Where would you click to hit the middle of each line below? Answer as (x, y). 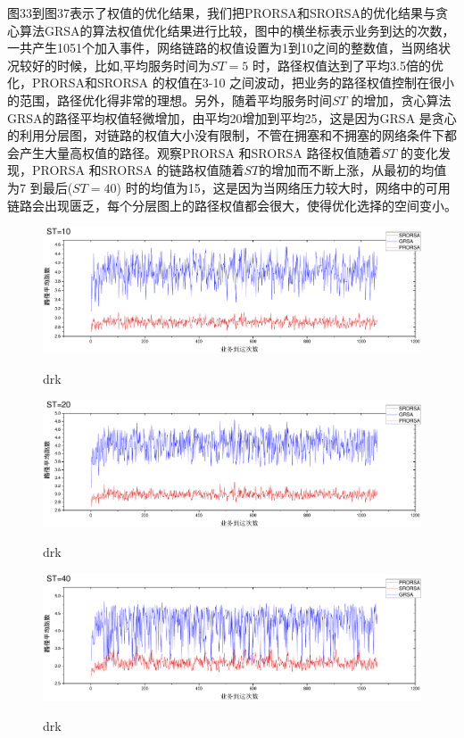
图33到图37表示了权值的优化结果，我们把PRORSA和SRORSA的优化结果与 (222, 12)
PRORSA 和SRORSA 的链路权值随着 (138, 170)
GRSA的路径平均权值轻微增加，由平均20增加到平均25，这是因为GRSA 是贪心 (232, 117)
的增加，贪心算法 (401, 100)
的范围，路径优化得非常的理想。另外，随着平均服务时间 (170, 100)
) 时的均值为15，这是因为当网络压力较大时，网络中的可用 (283, 187)
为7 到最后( (40, 187)
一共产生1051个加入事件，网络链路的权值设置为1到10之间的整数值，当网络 (223, 48)
